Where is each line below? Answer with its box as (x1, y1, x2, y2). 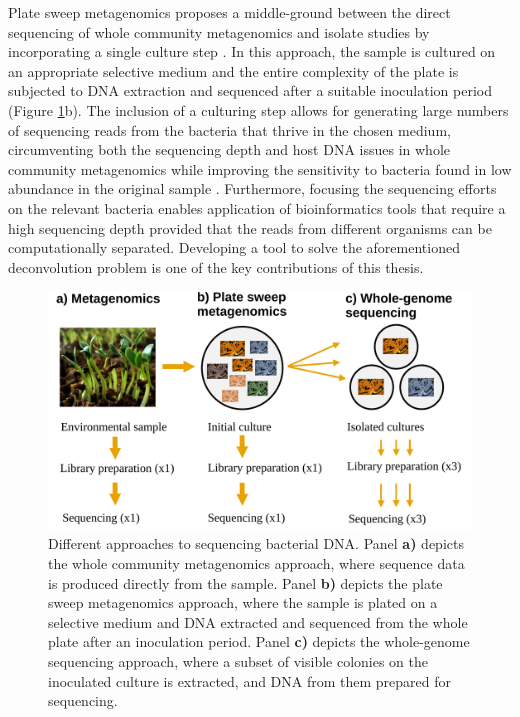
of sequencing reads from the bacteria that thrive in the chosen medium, (8, 119, 451, 140)
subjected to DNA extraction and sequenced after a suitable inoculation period (8, 80, 492, 101)
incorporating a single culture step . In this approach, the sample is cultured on (8, 41, 496, 62)
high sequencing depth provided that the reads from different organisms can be (8, 217, 492, 238)
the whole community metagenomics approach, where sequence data (48, 553, 465, 573)
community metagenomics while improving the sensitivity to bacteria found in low (8, 158, 512, 179)
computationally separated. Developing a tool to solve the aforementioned (8, 237, 460, 258)
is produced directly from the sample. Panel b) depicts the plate (48, 572, 443, 593)
